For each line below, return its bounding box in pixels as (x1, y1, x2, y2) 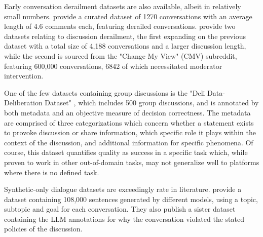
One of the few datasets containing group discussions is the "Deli (4, 87, 205, 98)
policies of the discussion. (4, 223, 83, 234)
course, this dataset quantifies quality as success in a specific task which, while (4, 147, 248, 157)
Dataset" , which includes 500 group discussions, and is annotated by (45, 97, 259, 108)
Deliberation (4, 97, 43, 108)
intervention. (4, 70, 44, 81)
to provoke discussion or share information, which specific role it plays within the (4, 127, 256, 138)
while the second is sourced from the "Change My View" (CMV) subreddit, (4, 50, 237, 61)
